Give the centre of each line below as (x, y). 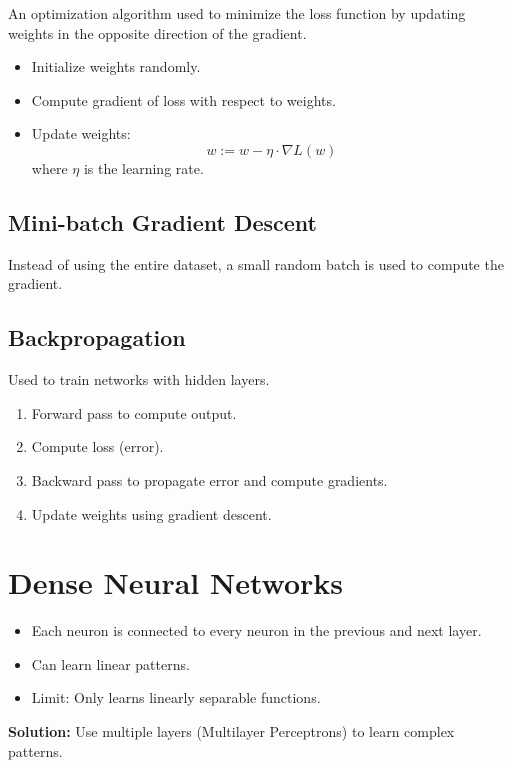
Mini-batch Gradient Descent (162, 221)
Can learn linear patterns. (110, 663)
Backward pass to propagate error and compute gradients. (209, 479)
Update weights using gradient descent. (151, 513)
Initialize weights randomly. (116, 66)
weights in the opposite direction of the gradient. (157, 32)
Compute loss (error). (97, 446)
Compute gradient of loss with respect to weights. (183, 99)
